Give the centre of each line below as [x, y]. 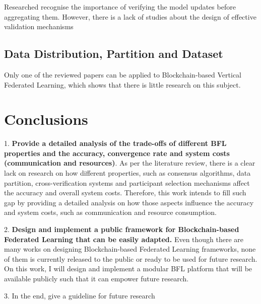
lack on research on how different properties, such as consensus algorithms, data [127, 173]
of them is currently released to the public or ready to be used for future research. [131, 258]
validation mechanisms [39, 26]
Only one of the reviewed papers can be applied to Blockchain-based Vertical [123, 74]
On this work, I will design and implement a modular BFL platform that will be [128, 269]
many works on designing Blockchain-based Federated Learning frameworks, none [130, 249]
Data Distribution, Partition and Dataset [114, 54]
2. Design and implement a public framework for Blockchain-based [122, 229]
